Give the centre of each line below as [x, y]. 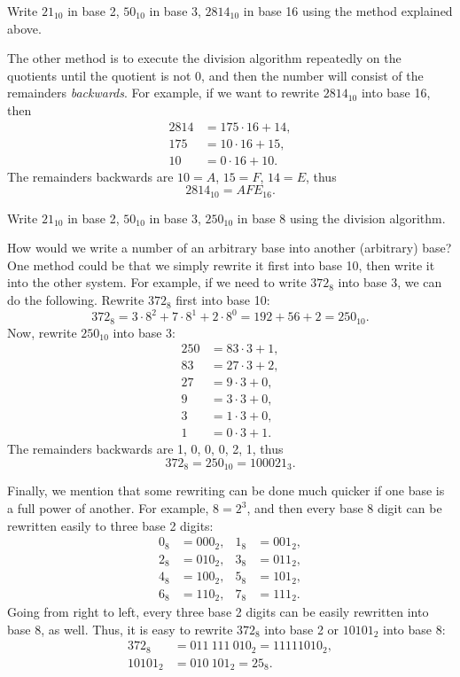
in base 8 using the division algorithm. [341, 218]
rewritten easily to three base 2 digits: [110, 525]
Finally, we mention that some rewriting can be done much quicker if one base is [226, 490]
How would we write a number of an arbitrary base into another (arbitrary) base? [230, 248]
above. [24, 28]
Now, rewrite [42, 332]
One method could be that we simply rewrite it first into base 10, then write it [221, 265]
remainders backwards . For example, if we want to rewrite [164, 93]
